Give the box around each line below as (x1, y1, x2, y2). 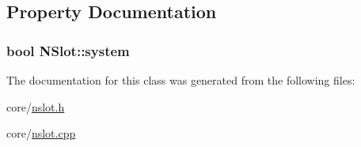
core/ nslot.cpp (6, 125, 76, 141)
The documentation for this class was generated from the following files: (6, 72, 355, 88)
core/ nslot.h (6, 98, 65, 115)
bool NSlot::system (6, 40, 130, 60)
